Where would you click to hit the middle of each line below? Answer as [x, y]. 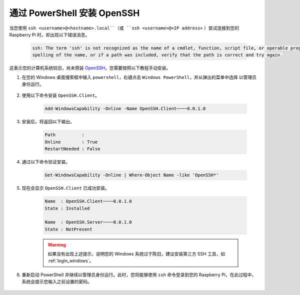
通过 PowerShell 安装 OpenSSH [74, 13]
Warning [57, 245]
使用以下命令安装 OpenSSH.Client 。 [60, 95]
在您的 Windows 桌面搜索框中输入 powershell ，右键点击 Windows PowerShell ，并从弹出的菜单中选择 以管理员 [139, 77]
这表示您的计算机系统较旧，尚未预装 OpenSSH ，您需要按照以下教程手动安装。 [90, 68]
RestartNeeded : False [72, 149]
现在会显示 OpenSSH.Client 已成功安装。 [65, 188]
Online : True [71, 142]
